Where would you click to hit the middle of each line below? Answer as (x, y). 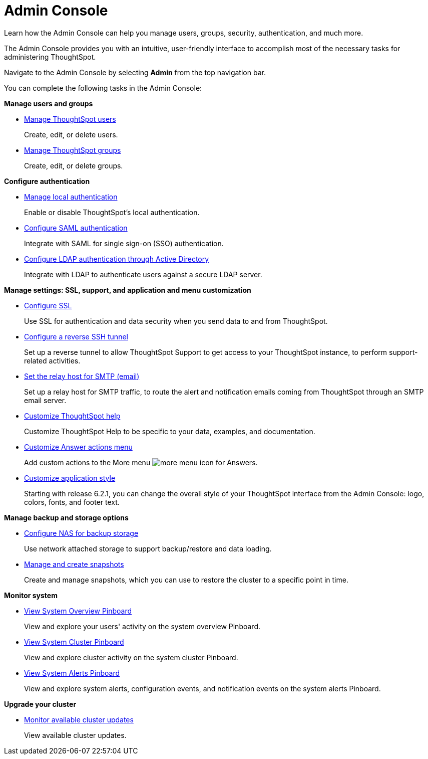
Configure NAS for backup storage (81, 533)
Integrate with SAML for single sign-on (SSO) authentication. (124, 243)
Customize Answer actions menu (78, 447)
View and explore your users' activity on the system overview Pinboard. (142, 626)
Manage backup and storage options (66, 517)
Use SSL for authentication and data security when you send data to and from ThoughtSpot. (176, 321)
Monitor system (31, 595)
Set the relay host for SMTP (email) (82, 376)
